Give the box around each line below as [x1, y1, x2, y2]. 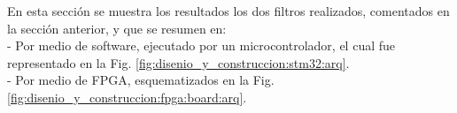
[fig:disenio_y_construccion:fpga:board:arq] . [7, 87, 247, 106]
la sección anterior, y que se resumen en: [7, 19, 227, 37]
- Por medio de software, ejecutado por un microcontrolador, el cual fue [7, 36, 396, 55]
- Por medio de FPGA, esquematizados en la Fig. [7, 71, 275, 89]
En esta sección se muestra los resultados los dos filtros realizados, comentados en [7, 2, 450, 19]
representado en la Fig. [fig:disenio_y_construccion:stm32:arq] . [7, 53, 350, 72]
